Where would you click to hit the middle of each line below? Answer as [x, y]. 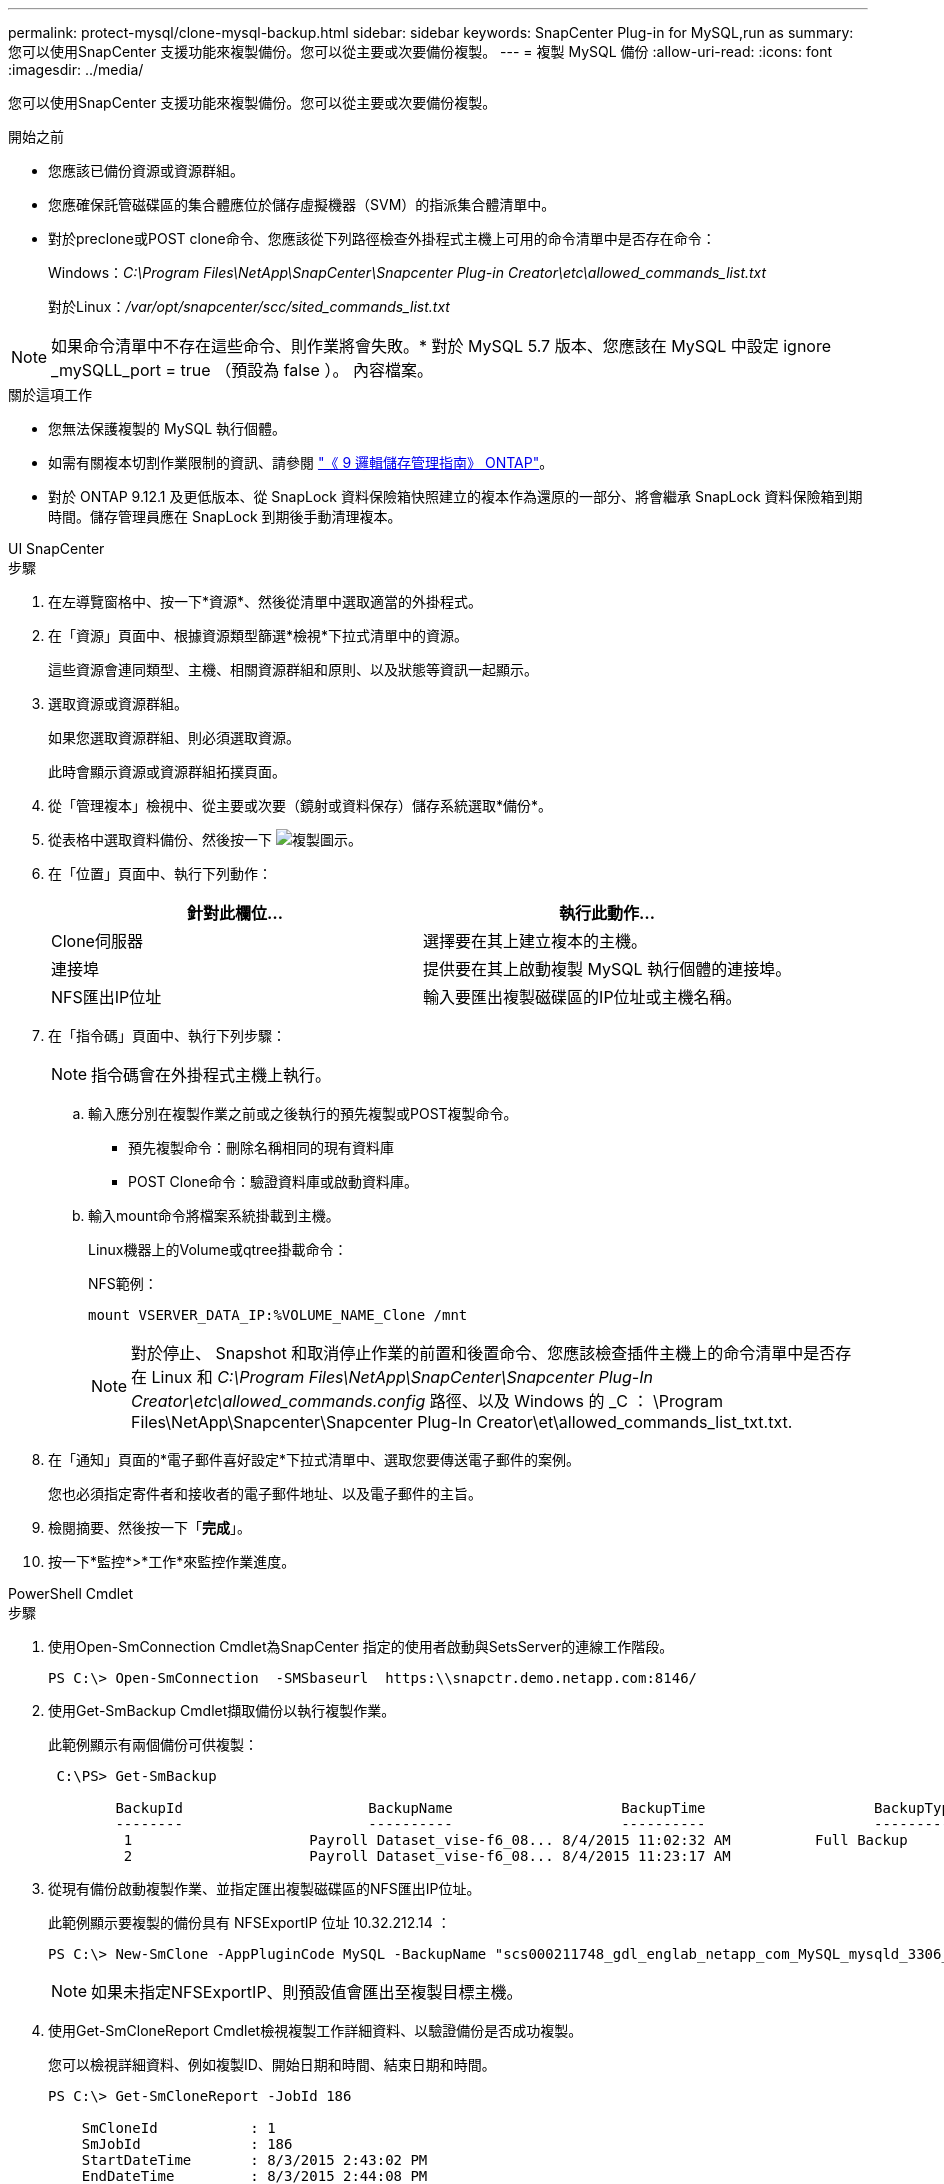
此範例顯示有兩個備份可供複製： [153, 1744]
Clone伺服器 [97, 941]
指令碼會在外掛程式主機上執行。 [211, 1075]
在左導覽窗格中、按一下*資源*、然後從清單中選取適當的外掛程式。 [265, 601]
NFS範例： [123, 1283]
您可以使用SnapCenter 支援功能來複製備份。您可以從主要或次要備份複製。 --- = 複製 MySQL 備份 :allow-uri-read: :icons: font [420, 51]
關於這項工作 [50, 394]
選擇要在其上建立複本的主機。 [535, 941]
